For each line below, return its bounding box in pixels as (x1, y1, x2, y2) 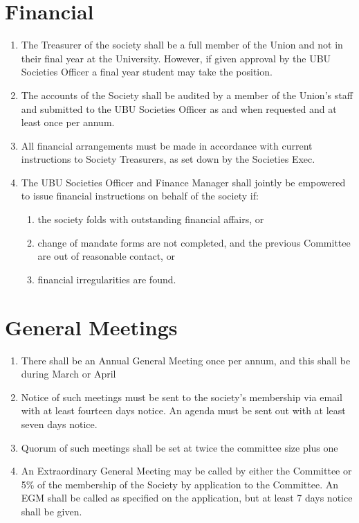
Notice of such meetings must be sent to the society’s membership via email (21, 389, 342, 404)
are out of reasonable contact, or (37, 249, 176, 263)
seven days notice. (21, 416, 98, 431)
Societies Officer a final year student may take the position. (21, 64, 273, 79)
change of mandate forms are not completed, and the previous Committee (37, 235, 351, 249)
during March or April (21, 366, 116, 381)
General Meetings (5, 312, 178, 341)
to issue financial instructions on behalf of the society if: (21, 188, 259, 203)
